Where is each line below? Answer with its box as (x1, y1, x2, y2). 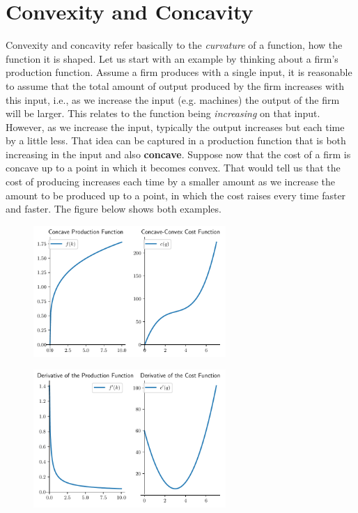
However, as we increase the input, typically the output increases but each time (6, 119, 345, 134)
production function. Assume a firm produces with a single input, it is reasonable (6, 65, 352, 79)
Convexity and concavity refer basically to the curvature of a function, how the (6, 38, 343, 52)
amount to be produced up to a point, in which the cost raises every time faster (6, 187, 346, 202)
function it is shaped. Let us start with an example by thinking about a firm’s (6, 51, 338, 66)
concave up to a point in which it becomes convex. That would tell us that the (6, 160, 341, 175)
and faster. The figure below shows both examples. (6, 201, 221, 216)
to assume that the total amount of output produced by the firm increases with (6, 78, 345, 93)
